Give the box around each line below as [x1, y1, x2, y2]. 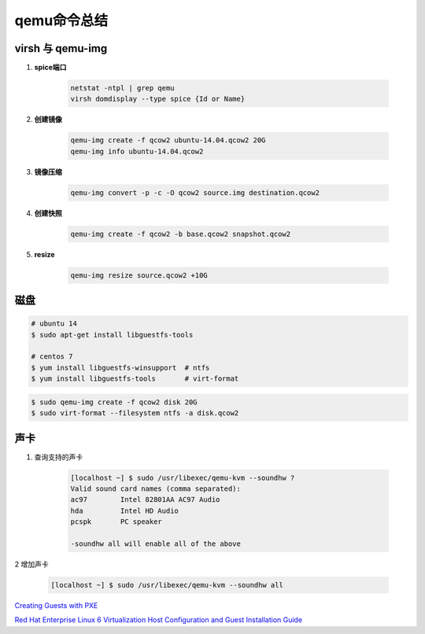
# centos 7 [31, 352, 73, 361]
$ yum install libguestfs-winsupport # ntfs [31, 363, 210, 372]
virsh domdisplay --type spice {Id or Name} [70, 94, 246, 104]
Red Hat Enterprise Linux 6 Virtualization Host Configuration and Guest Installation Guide [14, 615, 303, 625]
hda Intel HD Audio [70, 506, 179, 515]
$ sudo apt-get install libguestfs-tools [31, 330, 194, 339]
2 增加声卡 [14, 559, 49, 569]
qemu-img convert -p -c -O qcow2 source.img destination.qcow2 [70, 188, 320, 197]
